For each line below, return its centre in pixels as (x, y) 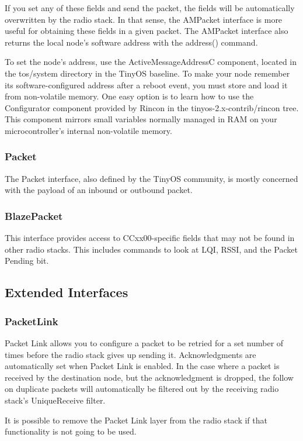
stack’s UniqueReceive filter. (55, 400)
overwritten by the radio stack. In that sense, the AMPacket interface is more (144, 19)
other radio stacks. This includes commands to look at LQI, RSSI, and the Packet (151, 249)
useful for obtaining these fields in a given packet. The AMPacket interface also (147, 31)
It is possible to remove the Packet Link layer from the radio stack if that (136, 420)
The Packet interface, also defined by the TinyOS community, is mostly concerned (151, 178)
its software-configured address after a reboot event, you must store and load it (146, 85)
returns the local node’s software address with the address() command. (131, 42)
